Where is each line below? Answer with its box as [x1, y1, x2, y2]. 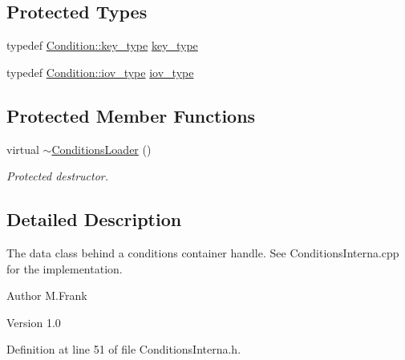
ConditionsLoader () [51, 140, 152, 157]
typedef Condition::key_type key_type [6, 37, 198, 54]
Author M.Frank [6, 287, 87, 304]
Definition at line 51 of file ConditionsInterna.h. [6, 341, 241, 358]
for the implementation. [6, 260, 123, 277]
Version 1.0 [6, 313, 61, 330]
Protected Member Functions [6, 103, 256, 127]
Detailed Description [6, 207, 182, 232]
